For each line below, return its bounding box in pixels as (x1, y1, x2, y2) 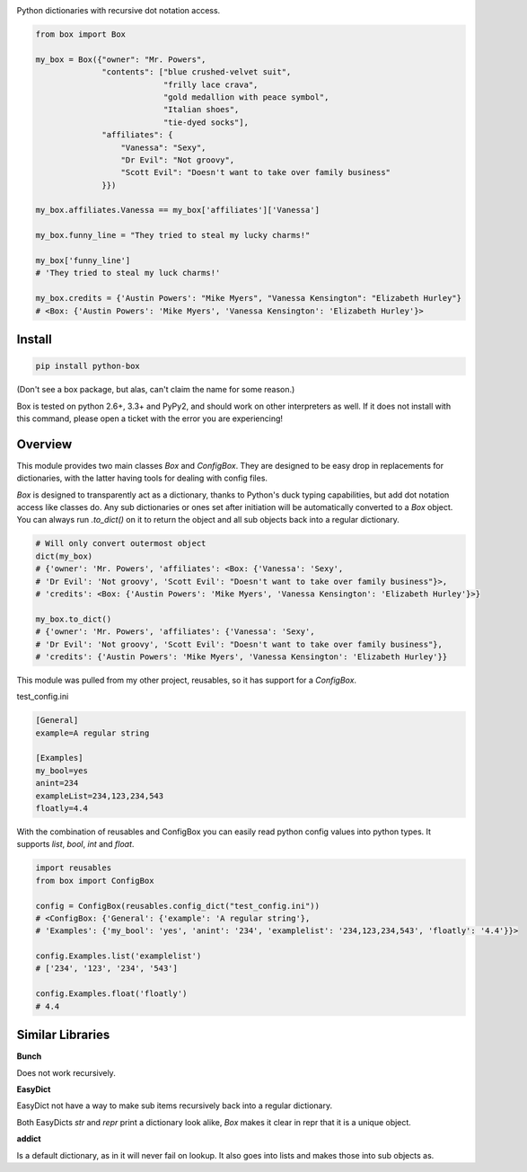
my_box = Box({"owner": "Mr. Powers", (35, 54, 206, 65)
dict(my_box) (35, 551, 93, 561)
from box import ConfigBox (35, 876, 154, 886)
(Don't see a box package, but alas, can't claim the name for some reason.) (16, 384, 295, 395)
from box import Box (35, 29, 126, 40)
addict (16, 1133, 41, 1144)
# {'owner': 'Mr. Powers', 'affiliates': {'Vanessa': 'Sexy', (35, 627, 315, 637)
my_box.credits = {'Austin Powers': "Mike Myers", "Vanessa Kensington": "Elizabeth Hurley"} (35, 293, 462, 304)
